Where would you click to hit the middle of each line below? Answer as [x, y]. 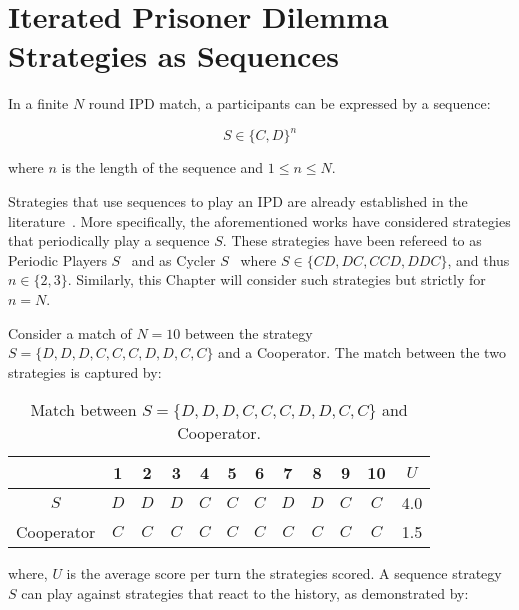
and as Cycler [173, 259]
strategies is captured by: [85, 371]
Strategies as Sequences [173, 55]
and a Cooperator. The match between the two [362, 352]
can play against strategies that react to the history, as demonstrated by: [245, 592]
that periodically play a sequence [109, 240]
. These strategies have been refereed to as [352, 240]
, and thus [478, 259]
